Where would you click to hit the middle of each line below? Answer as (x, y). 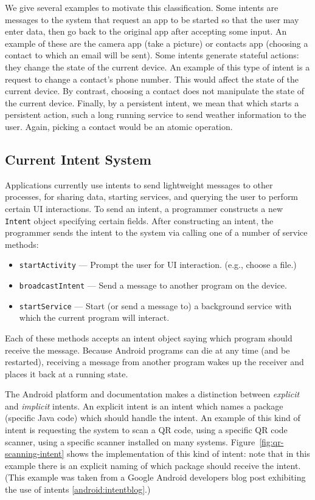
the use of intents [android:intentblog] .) (78, 489)
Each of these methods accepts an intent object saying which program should (149, 337)
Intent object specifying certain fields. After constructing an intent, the (139, 220)
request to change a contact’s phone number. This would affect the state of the (152, 79)
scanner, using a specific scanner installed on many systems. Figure (130, 441)
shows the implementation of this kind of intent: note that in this (188, 454)
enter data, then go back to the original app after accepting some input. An (146, 31)
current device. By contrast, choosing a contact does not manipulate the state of (155, 91)
